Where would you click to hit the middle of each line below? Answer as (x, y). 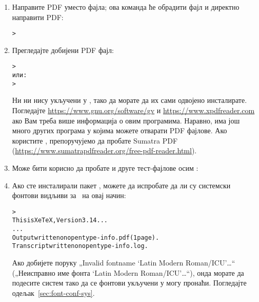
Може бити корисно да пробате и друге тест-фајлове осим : (105, 167)
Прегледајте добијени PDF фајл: (63, 50)
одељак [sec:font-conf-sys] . (53, 292)
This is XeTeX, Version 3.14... (60, 220)
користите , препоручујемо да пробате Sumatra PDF (95, 140)
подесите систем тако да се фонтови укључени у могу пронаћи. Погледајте (129, 283)
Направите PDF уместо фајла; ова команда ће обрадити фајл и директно (126, 7)
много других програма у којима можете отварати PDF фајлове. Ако (119, 130)
